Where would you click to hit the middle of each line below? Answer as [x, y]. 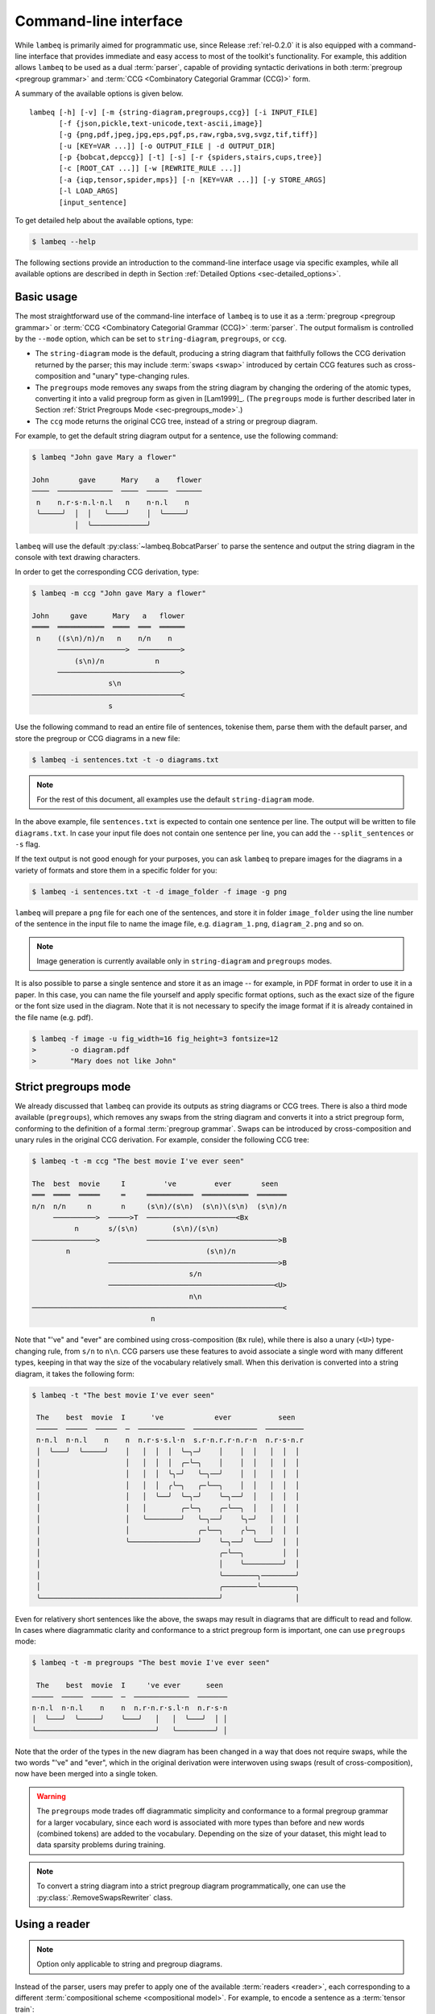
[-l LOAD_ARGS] [89, 191]
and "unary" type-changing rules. [133, 376]
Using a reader [52, 1924]
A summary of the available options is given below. [99, 93]
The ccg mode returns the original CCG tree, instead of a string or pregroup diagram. [176, 421]
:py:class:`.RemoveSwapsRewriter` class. [105, 1897]
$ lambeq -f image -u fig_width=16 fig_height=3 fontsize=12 [155, 1038]
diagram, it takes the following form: [75, 1374]
